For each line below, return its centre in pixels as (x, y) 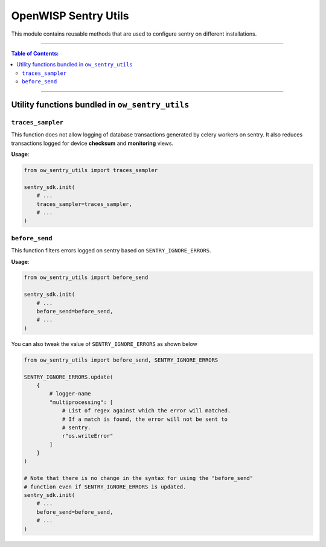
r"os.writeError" (88, 436)
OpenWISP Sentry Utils (70, 16)
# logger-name (70, 394)
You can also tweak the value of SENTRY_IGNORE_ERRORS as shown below (104, 344)
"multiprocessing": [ (81, 402)
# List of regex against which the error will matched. (146, 411)
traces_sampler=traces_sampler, (85, 204)
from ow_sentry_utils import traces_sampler (91, 170)
